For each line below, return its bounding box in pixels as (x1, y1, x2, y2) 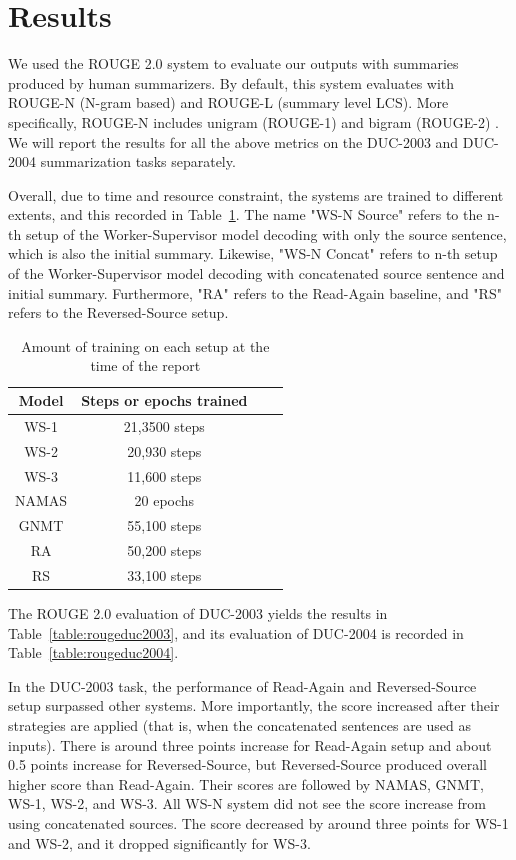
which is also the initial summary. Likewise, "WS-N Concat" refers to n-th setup (8, 243, 498, 264)
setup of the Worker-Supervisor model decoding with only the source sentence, (25, 223, 507, 244)
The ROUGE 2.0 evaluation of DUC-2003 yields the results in (8, 603, 388, 624)
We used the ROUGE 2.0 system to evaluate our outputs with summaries (8, 53, 459, 74)
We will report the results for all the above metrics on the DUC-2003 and (8, 131, 459, 152)
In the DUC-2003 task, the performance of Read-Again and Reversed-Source (8, 675, 477, 696)
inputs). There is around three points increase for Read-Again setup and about (8, 734, 492, 755)
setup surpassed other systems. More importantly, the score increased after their (8, 695, 500, 716)
